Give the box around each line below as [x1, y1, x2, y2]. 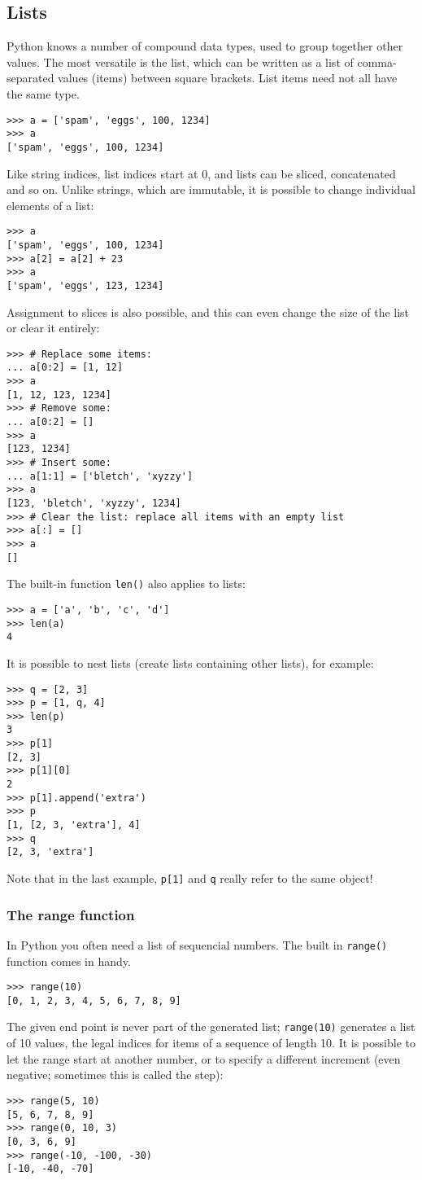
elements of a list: [7, 196, 94, 213]
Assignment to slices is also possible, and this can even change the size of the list [7, 303, 410, 320]
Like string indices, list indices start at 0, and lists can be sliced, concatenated [7, 164, 396, 182]
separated [7, 69, 54, 86]
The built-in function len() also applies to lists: [7, 575, 246, 592]
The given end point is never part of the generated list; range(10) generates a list [7, 1018, 415, 1035]
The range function [7, 904, 135, 924]
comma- [357, 53, 397, 70]
